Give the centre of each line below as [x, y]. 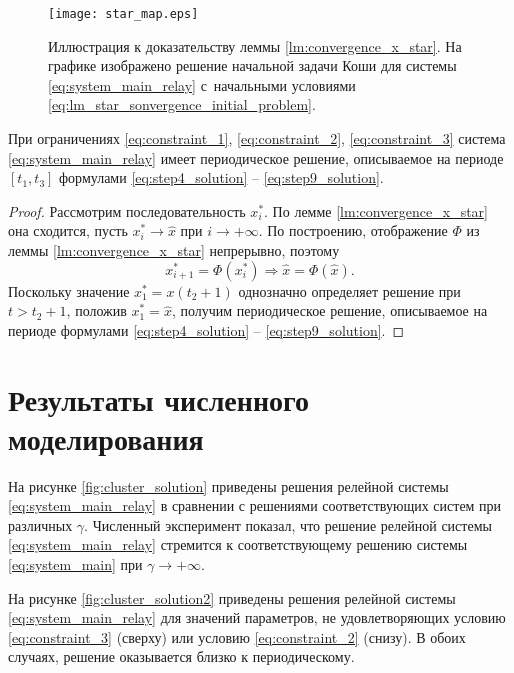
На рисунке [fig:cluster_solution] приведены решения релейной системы [228, 485]
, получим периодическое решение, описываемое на [329, 310]
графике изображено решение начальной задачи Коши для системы [252, 65]
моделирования [106, 437]
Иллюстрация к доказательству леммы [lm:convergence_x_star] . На [255, 45]
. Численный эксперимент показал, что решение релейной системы [288, 524]
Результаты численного [159, 398]
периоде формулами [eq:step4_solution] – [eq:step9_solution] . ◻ [206, 329]
